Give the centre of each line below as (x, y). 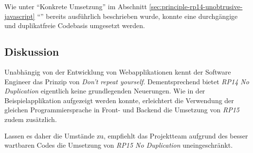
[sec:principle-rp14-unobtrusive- (196, 6)
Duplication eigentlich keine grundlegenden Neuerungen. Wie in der (105, 91)
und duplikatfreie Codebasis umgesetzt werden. (75, 25)
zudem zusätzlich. (31, 119)
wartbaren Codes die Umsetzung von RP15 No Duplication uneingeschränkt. (119, 145)
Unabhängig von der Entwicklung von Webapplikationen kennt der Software (118, 71)
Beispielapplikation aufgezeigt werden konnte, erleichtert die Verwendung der (119, 100)
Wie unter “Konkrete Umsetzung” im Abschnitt (76, 6)
